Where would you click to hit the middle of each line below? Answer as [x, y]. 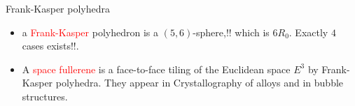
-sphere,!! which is [231, 32]
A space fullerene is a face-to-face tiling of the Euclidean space [156, 69]
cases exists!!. [50, 46]
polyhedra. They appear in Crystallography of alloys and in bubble [200, 83]
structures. [45, 96]
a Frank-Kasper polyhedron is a [90, 32]
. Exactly [308, 32]
